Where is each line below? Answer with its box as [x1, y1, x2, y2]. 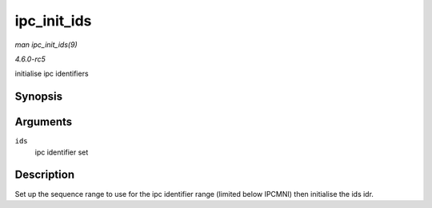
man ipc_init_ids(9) [14, 40, 78, 49]
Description [14, 168, 75, 182]
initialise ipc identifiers [14, 69, 89, 79]
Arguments [14, 116, 73, 129]
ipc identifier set [34, 147, 89, 157]
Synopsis [14, 90, 63, 104]
